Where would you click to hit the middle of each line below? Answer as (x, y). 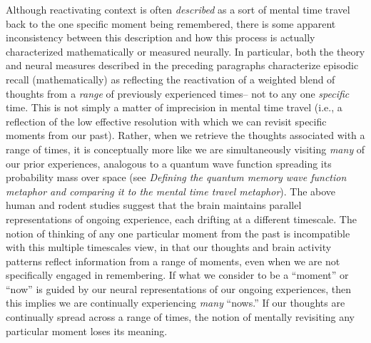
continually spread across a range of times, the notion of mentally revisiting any (180, 317)
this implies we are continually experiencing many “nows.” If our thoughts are (176, 303)
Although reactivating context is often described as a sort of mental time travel (178, 9)
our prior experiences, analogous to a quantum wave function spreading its (169, 163)
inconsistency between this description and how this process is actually (161, 37)
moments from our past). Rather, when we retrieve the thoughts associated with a (185, 135)
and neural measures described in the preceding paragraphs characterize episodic (182, 65)
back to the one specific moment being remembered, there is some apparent (171, 23)
